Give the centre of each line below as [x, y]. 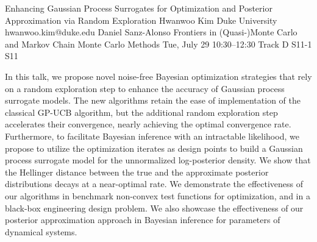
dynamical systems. [41, 231]
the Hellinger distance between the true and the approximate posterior [137, 172]
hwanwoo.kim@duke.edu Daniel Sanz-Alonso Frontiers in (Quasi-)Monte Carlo [151, 32]
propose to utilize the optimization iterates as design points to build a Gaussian [154, 148]
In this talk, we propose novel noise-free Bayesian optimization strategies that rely [158, 76]
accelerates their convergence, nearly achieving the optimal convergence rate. [148, 124]
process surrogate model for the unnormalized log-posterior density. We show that [158, 160]
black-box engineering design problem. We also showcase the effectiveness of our [154, 208]
